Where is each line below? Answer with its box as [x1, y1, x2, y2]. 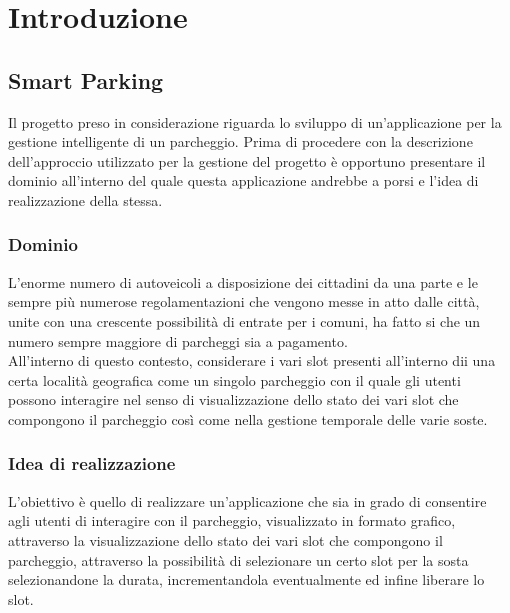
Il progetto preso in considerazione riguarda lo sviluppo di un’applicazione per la [8, 111, 502, 132]
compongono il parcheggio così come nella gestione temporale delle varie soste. [8, 408, 488, 429]
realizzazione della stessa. [8, 189, 163, 210]
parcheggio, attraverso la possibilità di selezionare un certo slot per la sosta [8, 549, 469, 570]
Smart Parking [8, 64, 164, 95]
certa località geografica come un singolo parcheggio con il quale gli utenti [8, 369, 461, 390]
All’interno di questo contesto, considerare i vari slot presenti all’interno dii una [8, 350, 496, 371]
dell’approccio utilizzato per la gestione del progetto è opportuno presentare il [8, 150, 486, 171]
